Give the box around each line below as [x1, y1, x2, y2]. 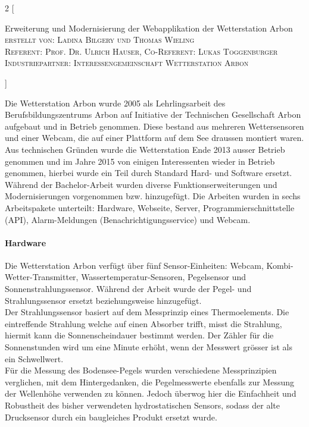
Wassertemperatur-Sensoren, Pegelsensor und [81, 271, 246, 283]
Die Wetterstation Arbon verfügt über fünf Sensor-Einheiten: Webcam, [5, 259, 264, 271]
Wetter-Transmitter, [5, 271, 79, 283]
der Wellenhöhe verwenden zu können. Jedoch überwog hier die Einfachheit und [5, 387, 296, 400]
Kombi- [266, 259, 294, 271]
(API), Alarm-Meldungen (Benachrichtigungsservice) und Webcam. [5, 213, 251, 225]
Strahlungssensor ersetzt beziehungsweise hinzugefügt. [5, 294, 202, 306]
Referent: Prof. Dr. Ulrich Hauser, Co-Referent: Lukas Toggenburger [5, 45, 278, 57]
